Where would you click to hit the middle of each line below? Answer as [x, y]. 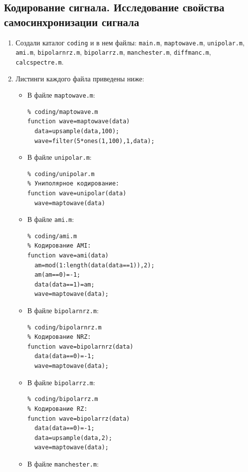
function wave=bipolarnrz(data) [80, 346]
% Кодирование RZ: [57, 409]
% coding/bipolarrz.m [63, 399]
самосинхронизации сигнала [72, 21]
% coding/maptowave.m [63, 112]
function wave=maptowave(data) [79, 122]
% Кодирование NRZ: [59, 337]
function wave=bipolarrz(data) [79, 418]
